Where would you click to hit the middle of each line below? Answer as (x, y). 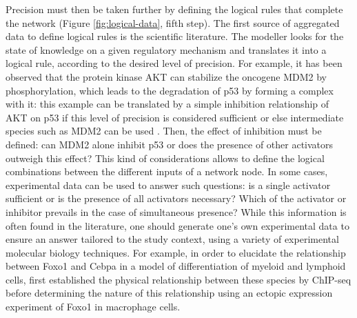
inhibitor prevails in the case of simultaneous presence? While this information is (176, 211)
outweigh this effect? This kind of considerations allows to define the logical (165, 158)
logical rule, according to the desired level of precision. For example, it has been (174, 63)
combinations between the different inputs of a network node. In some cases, (167, 171)
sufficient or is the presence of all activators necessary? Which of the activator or (176, 198)
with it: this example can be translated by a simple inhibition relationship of (167, 104)
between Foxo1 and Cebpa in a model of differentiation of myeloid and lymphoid (176, 266)
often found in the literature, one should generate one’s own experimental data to (177, 225)
